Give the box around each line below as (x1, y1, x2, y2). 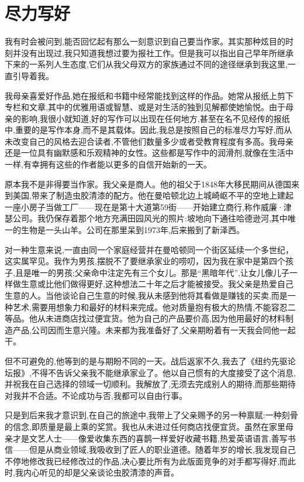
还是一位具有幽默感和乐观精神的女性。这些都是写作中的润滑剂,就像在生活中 (5, 146, 293, 159)
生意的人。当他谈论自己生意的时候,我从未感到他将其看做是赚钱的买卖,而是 (5, 289, 288, 301)
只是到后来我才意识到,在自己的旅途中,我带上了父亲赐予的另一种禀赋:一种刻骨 (5, 409, 298, 421)
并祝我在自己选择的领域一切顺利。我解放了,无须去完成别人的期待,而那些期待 (5, 378, 296, 390)
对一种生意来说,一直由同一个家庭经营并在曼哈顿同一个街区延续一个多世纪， (5, 243, 293, 255)
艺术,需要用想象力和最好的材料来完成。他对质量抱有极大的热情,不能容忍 (12, 300, 288, 313)
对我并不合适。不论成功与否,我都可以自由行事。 (5, 389, 187, 401)
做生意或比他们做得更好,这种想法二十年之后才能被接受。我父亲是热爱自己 (12, 278, 293, 290)
